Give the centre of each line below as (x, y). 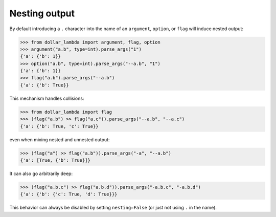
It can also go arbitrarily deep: (41, 173)
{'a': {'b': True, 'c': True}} (60, 126)
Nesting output (42, 13)
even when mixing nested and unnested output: (60, 139)
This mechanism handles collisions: (47, 98)
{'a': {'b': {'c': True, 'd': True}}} (69, 194)
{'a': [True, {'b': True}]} (55, 160)
